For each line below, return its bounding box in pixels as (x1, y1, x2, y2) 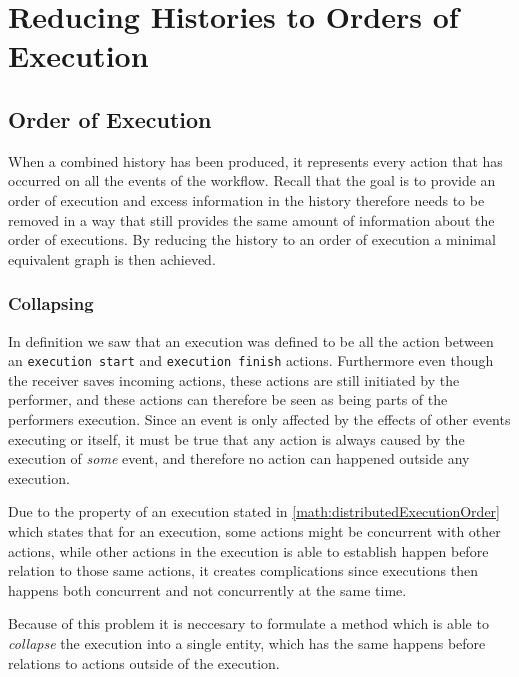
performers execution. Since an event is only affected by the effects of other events (8, 408, 511, 429)
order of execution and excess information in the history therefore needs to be (8, 189, 485, 210)
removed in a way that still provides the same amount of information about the (8, 209, 495, 230)
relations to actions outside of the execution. (8, 652, 280, 673)
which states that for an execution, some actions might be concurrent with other (8, 520, 501, 541)
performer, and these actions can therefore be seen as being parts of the (8, 389, 448, 410)
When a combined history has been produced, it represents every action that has (8, 150, 503, 171)
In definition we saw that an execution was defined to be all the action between (8, 330, 494, 351)
